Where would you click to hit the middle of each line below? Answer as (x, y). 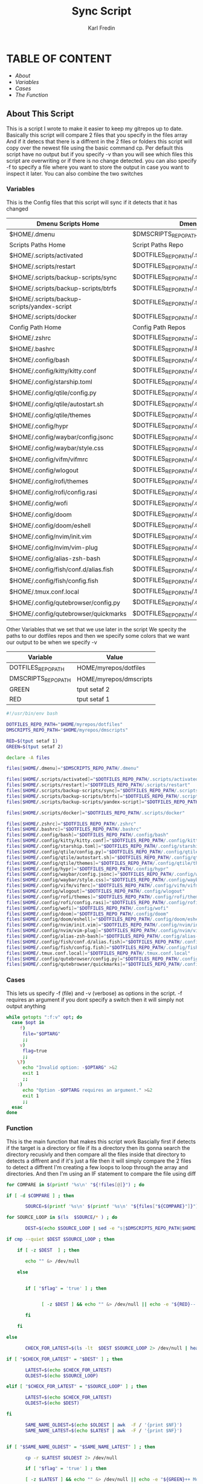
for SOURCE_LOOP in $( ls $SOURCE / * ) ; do (62, 1218)
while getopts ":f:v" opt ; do (44, 1017)
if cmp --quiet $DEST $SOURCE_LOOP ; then (60, 1239)
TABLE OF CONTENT (59, 58)
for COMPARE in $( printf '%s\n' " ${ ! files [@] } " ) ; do (76, 1184)
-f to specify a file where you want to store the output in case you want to (98, 167)
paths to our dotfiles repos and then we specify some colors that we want (98, 635)
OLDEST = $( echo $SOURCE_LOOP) (62, 1376)
